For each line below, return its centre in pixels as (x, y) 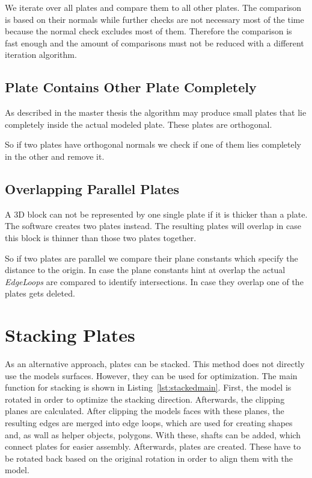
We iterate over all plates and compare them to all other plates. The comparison (153, 7)
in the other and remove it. (55, 156)
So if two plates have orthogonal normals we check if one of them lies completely (153, 144)
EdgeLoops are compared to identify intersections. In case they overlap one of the (154, 281)
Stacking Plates (70, 335)
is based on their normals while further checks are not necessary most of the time (154, 19)
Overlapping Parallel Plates (92, 188)
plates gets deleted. (40, 293)
